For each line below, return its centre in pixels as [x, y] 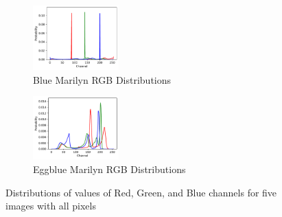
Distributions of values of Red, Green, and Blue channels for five [141, 192]
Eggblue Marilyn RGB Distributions [109, 169]
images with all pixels [51, 206]
